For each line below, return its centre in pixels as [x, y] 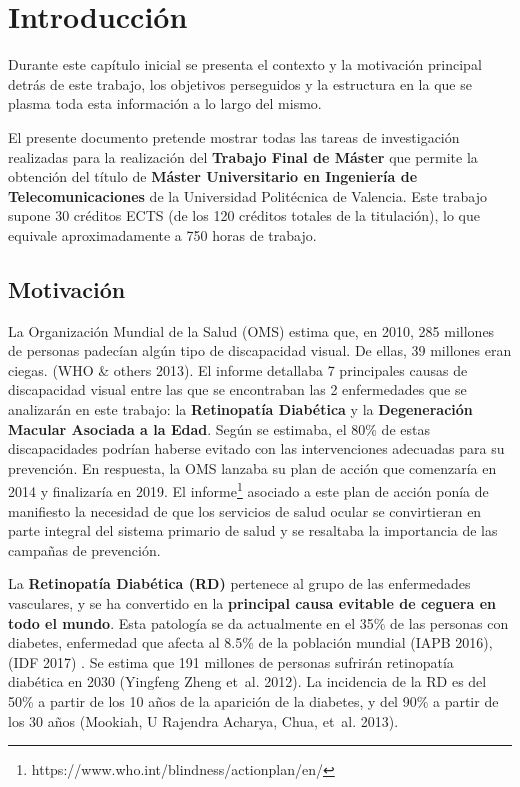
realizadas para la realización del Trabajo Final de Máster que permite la [243, 156]
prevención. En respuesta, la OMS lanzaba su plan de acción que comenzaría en [252, 467]
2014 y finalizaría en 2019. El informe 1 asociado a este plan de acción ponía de [248, 490]
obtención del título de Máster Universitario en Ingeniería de [213, 176]
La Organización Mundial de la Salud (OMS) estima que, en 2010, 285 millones [251, 330]
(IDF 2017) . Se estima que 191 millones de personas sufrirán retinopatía [231, 661]
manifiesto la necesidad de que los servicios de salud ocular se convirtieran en [245, 510]
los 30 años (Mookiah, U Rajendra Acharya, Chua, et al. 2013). [203, 720]
